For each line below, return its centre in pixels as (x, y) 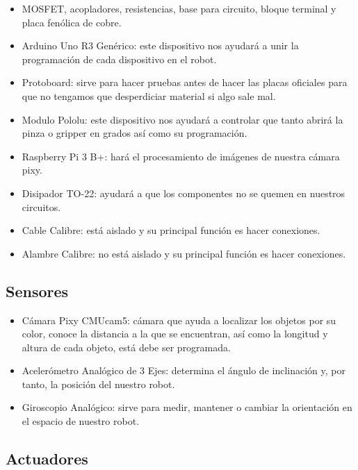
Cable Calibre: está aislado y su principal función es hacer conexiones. (171, 230)
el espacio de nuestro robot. (81, 421)
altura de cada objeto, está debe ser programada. (126, 347)
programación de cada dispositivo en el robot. (119, 59)
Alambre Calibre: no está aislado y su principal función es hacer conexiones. (184, 253)
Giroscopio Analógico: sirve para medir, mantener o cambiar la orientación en (187, 407)
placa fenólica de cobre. (72, 22)
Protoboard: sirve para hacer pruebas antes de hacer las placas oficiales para (185, 82)
